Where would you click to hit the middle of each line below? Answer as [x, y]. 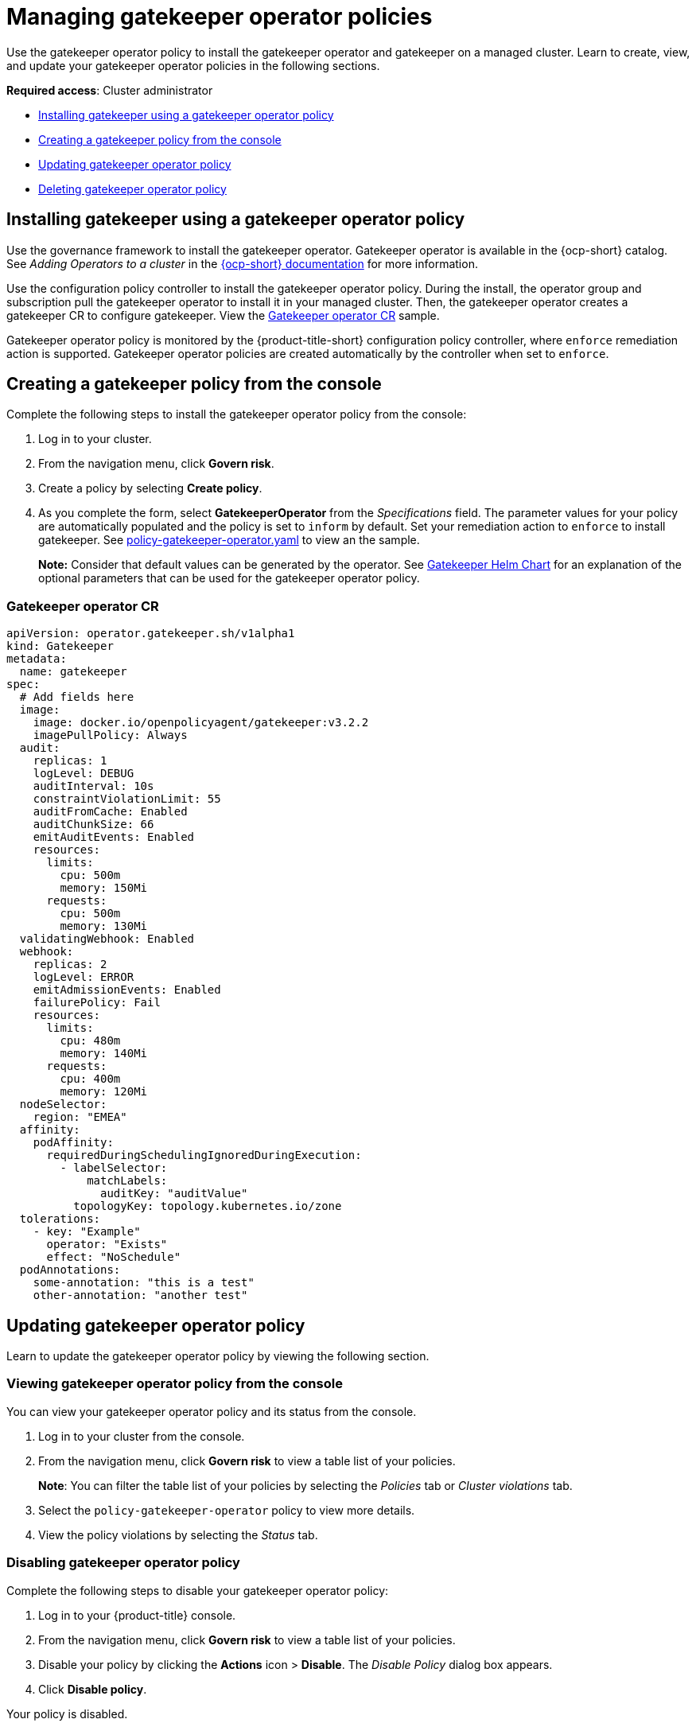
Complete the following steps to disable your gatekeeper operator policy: [198, 1590]
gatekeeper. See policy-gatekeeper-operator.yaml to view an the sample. [229, 540]
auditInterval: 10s [93, 786]
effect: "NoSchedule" [114, 1257]
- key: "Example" [87, 1232]
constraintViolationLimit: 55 [127, 799]
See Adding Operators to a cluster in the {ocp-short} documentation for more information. [242, 263]
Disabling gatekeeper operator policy [123, 1563]
